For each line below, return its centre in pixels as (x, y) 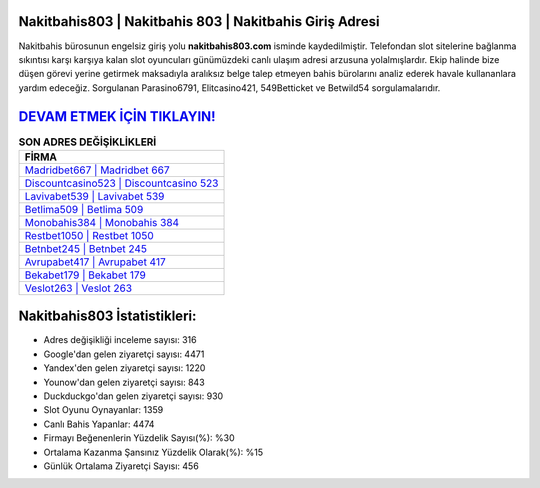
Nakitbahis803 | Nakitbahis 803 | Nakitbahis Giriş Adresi (199, 21)
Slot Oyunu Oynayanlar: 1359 (103, 410)
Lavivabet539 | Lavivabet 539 (94, 196)
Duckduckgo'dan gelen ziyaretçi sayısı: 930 (133, 396)
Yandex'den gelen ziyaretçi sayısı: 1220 (124, 368)
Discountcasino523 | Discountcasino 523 (121, 183)
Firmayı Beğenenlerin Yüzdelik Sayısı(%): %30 (139, 438)
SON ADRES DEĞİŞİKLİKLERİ (87, 142)
